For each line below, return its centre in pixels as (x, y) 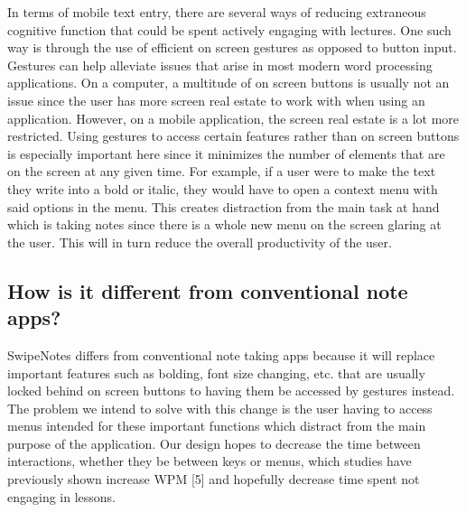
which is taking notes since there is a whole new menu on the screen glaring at (224, 224)
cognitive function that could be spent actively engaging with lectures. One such (229, 29)
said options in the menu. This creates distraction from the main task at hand (224, 206)
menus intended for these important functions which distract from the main (217, 426)
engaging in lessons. (62, 496)
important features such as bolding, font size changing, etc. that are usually (216, 372)
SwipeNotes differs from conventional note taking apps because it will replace (221, 354)
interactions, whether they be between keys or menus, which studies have (210, 461)
